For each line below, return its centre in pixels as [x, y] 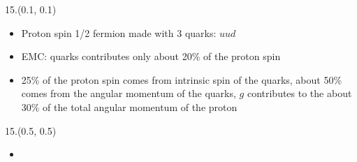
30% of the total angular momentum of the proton [129, 106]
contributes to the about [299, 93]
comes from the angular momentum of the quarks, [129, 93]
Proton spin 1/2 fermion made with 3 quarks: [119, 32]
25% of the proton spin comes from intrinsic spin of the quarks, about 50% [182, 79]
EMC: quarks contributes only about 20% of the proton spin [151, 56]
